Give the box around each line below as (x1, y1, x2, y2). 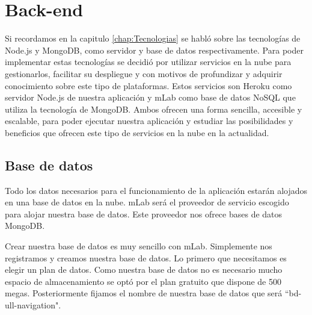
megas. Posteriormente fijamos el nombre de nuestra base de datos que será (5, 287, 283, 299)
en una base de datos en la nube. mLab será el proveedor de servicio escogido (5, 196, 289, 208)
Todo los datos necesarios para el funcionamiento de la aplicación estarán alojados (5, 184, 308, 196)
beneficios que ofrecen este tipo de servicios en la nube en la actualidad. (5, 126, 269, 139)
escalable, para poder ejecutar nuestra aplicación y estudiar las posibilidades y (5, 114, 293, 127)
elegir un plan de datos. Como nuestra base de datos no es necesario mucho (5, 263, 283, 276)
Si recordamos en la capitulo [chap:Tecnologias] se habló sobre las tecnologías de (5, 32, 301, 45)
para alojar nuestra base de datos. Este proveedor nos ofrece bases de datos (5, 207, 283, 220)
